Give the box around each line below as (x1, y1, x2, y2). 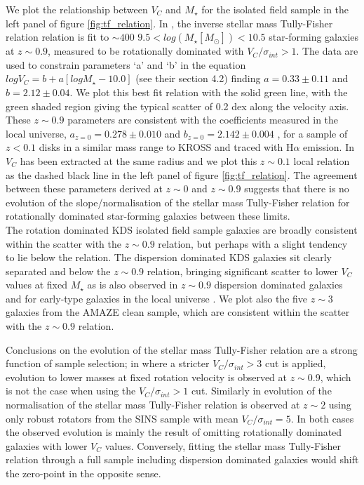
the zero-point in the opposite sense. (6, 466, 161, 480)
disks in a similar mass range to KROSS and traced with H (39, 140, 294, 154)
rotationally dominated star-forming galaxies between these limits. (6, 208, 290, 223)
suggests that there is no (244, 181, 349, 196)
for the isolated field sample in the (201, 2, 349, 16)
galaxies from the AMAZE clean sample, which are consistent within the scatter (6, 305, 350, 319)
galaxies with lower (6, 438, 88, 453)
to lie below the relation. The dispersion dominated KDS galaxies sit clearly (6, 250, 332, 265)
